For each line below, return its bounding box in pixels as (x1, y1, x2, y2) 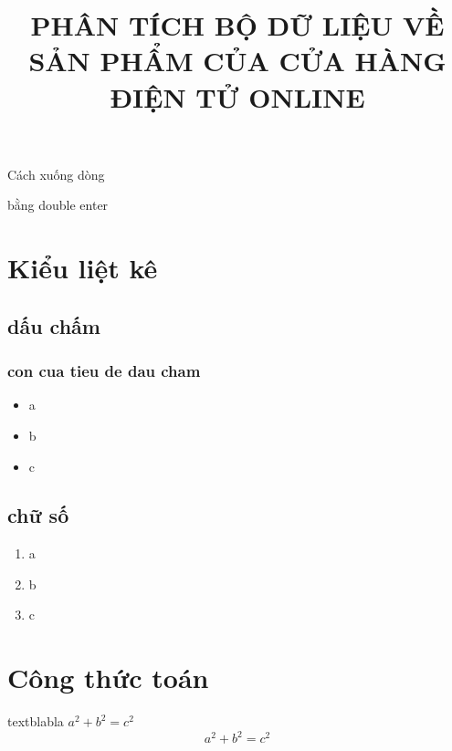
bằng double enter (7, 195, 109, 214)
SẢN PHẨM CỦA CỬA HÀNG (28, 42, 447, 79)
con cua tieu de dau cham (7, 360, 201, 382)
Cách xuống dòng (7, 164, 105, 183)
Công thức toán (7, 659, 209, 696)
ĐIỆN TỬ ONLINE (110, 78, 365, 115)
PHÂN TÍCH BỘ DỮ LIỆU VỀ (30, 6, 445, 44)
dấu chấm (7, 311, 100, 339)
